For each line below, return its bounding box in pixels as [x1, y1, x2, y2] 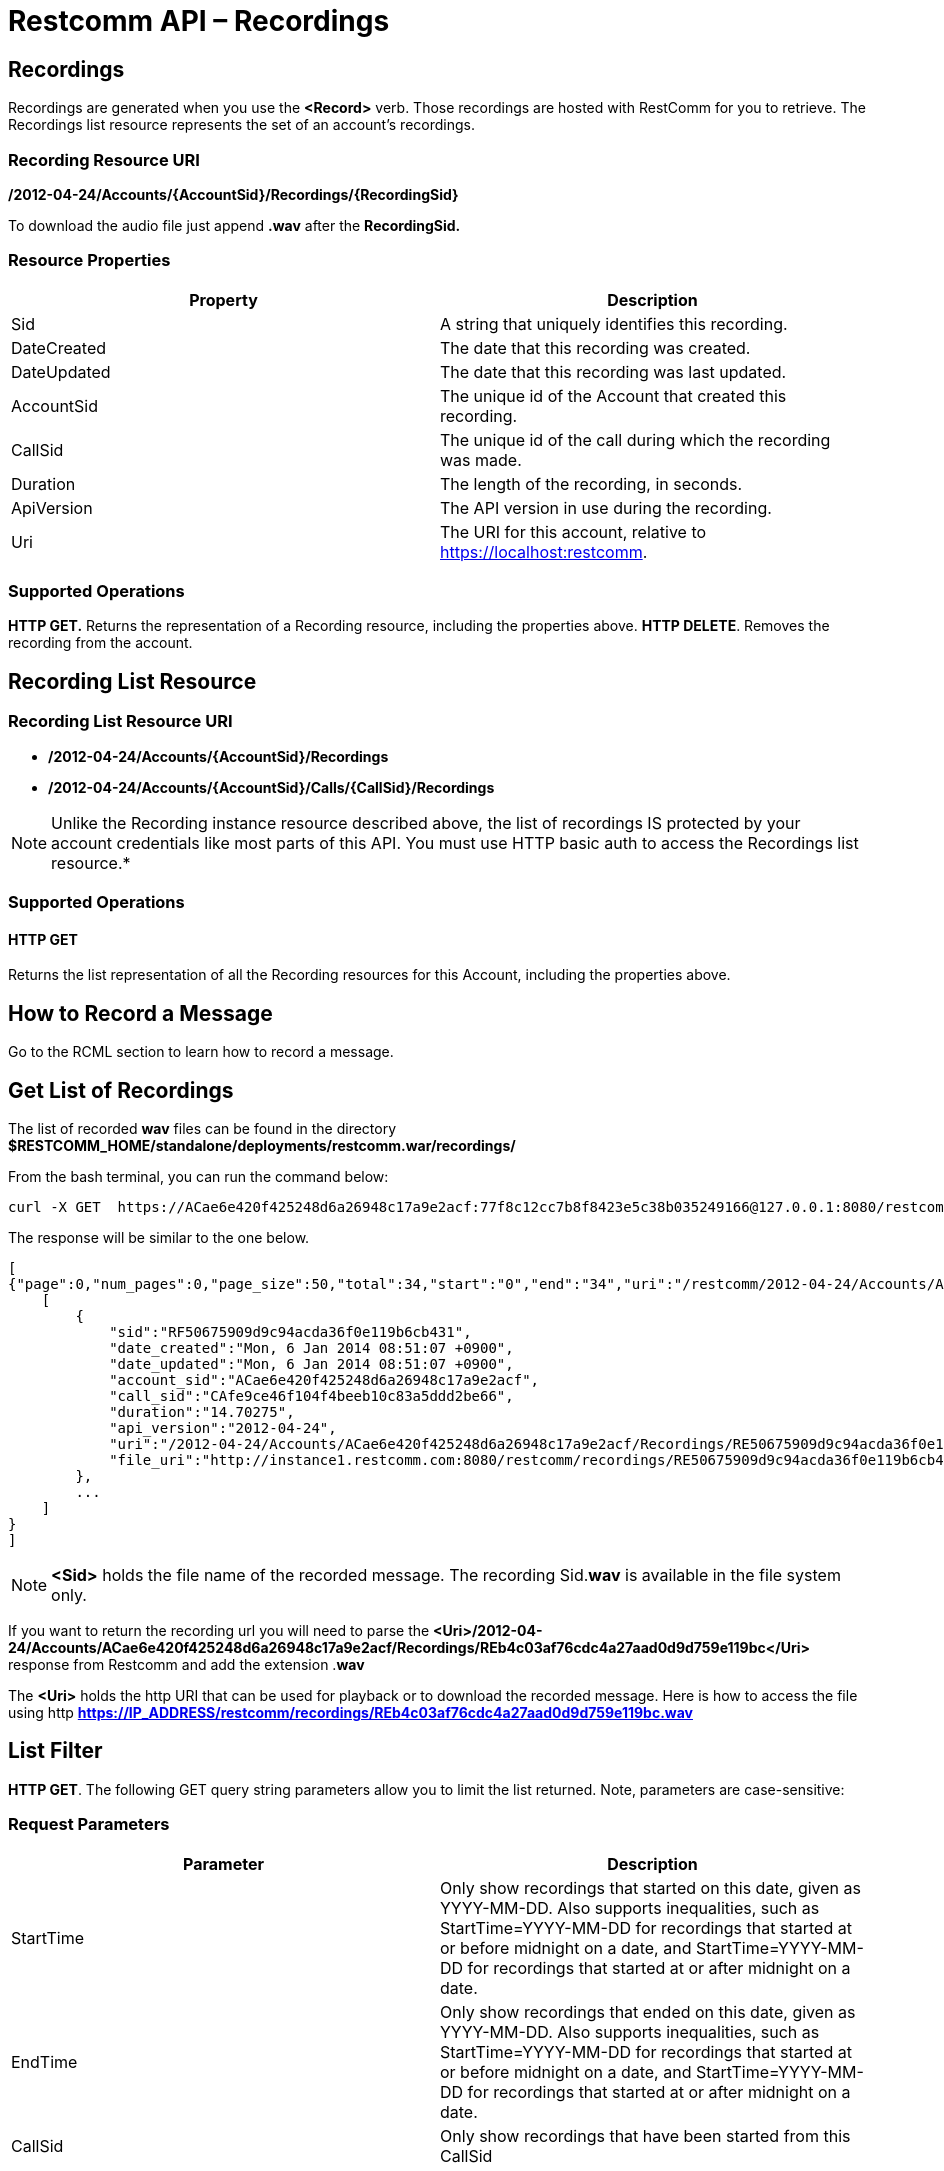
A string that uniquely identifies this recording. [440, 313, 788, 334]
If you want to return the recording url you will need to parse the [8, 1621, 430, 1639]
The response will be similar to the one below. [8, 1228, 310, 1246]
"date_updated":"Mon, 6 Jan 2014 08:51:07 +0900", [109, 1355, 514, 1372]
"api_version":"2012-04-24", [109, 1419, 337, 1436]
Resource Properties [8, 250, 171, 271]
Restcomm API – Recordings [8, 4, 390, 38]
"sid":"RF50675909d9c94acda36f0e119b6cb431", [109, 1323, 472, 1340]
